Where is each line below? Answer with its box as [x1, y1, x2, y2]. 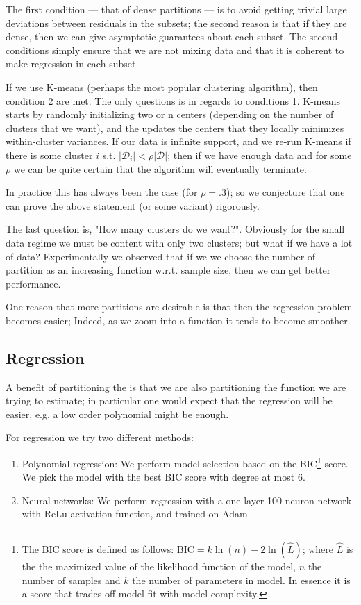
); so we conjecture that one [226, 185, 345, 199]
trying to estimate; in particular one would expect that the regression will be [6, 393, 333, 408]
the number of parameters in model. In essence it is [132, 572, 351, 587]
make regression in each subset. [6, 56, 139, 71]
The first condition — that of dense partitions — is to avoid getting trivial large [6, 2, 347, 16]
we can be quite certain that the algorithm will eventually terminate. [13, 161, 307, 176]
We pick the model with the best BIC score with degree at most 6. [22, 470, 305, 484]
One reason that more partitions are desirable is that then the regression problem [6, 299, 353, 314]
